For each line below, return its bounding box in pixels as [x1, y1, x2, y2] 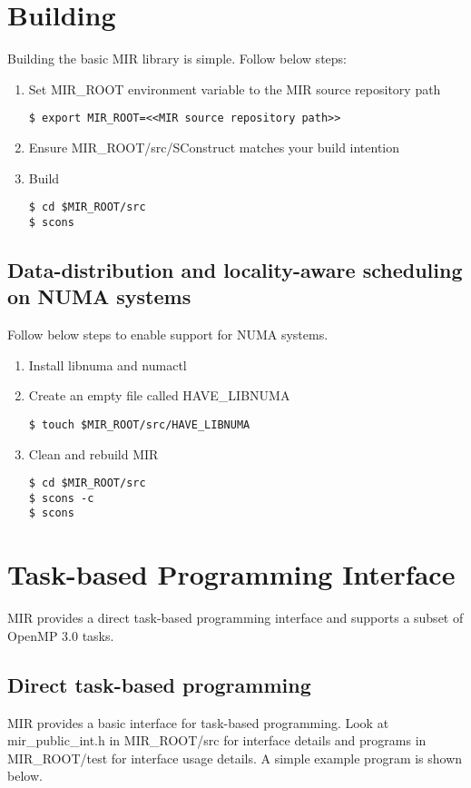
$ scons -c [28, 491, 94, 505]
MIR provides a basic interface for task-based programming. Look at [7, 713, 389, 732]
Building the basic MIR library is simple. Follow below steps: [7, 49, 347, 68]
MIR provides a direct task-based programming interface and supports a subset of [7, 608, 464, 627]
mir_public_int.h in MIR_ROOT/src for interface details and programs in [7, 731, 427, 750]
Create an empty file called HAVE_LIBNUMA [28, 386, 290, 405]
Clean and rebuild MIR [28, 444, 159, 463]
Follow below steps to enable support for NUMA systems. [7, 325, 329, 344]
